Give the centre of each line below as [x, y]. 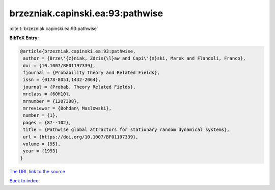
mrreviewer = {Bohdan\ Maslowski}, [67, 108]
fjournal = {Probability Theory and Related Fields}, [91, 73]
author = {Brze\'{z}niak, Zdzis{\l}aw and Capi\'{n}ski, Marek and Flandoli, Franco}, [134, 58]
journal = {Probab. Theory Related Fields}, [79, 87]
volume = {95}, [42, 144]
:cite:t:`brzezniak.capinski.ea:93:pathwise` [54, 29]
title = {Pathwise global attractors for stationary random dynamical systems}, [127, 130]
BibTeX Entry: [24, 38]
